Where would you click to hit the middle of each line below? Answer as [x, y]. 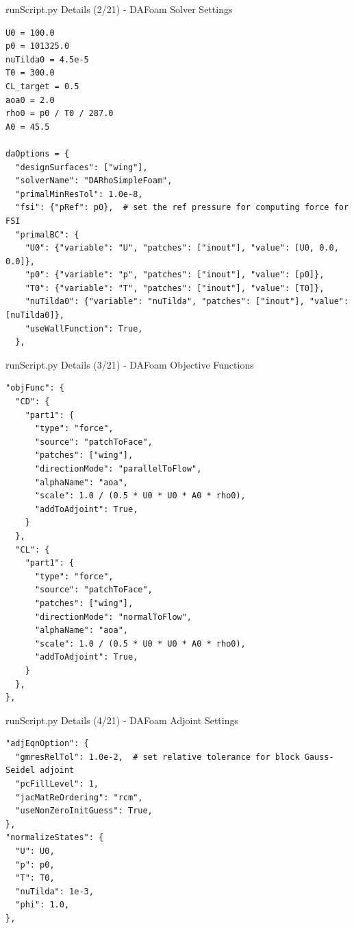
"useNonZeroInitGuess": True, [84, 811]
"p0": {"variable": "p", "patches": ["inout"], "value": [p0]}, [175, 275]
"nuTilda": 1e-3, [54, 891]
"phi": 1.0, [42, 905]
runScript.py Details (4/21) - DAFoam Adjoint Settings [122, 720]
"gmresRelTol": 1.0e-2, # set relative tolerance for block [157, 757]
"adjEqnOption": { [47, 744]
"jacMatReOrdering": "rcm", [79, 797]
